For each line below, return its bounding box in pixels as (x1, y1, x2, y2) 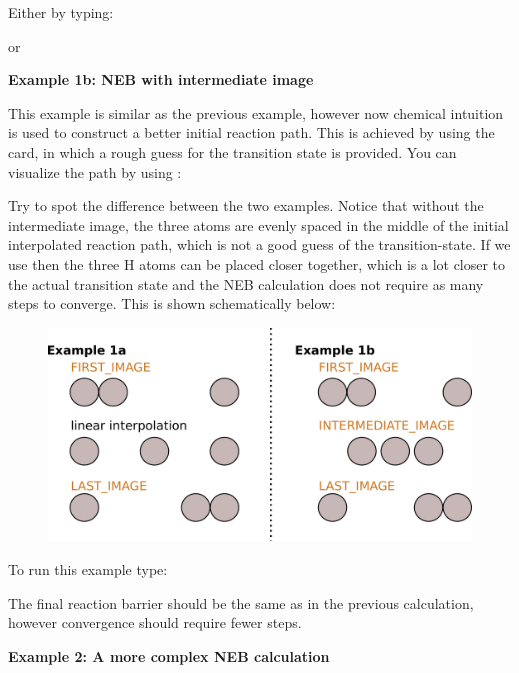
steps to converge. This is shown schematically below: (8, 293, 336, 314)
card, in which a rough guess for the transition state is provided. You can (8, 141, 457, 162)
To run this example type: (8, 558, 168, 579)
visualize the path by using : (8, 161, 182, 182)
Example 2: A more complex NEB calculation (8, 645, 330, 666)
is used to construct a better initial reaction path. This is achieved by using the (8, 122, 495, 143)
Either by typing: (8, 2, 114, 22)
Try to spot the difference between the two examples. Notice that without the (8, 195, 484, 216)
